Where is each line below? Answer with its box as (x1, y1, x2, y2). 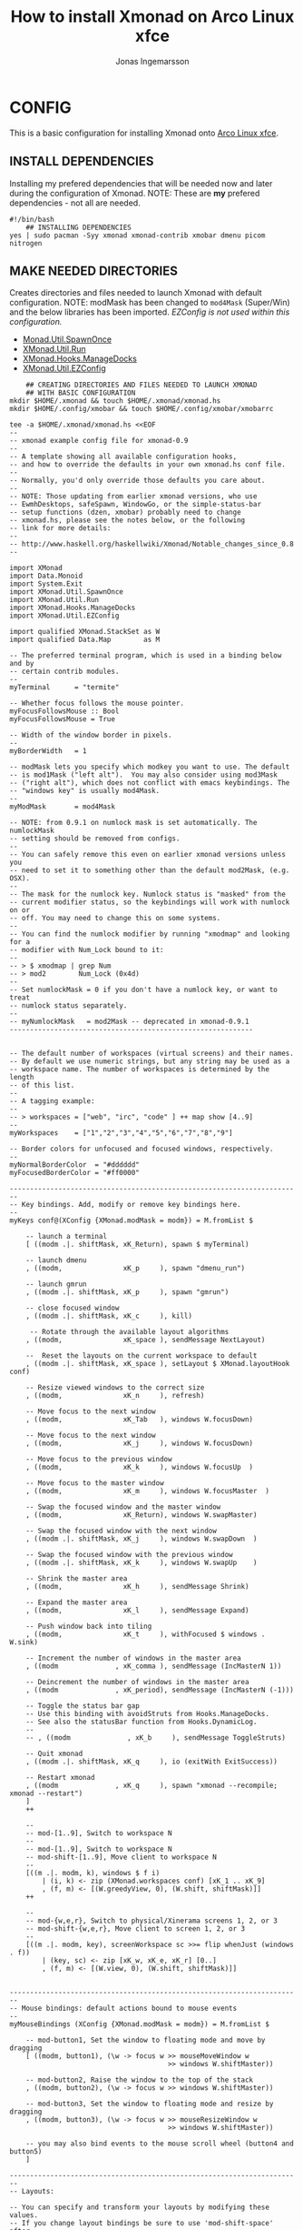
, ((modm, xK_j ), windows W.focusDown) (25, 1439, 254, 1448)
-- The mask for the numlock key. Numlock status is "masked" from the (9, 889, 286, 899)
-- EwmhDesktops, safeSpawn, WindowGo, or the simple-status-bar (9, 500, 261, 509)
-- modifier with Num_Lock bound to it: (9, 946, 165, 955)
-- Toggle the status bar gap (25, 1702, 141, 1711)
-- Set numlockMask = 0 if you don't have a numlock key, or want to (9, 985, 279, 995)
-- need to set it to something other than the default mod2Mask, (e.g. (9, 866, 290, 875)
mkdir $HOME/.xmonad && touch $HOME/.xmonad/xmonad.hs (9, 397, 221, 406)
